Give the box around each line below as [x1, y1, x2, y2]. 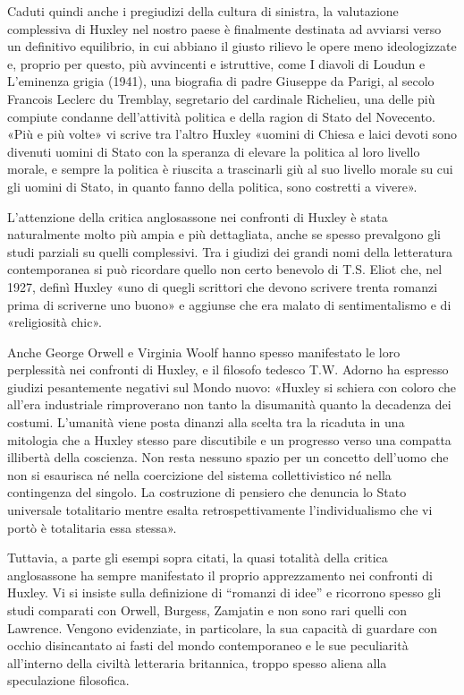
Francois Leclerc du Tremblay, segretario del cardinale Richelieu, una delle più [7, 89, 435, 107]
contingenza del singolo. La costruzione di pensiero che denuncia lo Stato [7, 483, 407, 502]
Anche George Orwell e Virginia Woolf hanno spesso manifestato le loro [7, 342, 401, 361]
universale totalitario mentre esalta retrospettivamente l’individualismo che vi [7, 501, 433, 519]
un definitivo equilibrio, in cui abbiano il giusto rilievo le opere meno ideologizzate [7, 37, 457, 56]
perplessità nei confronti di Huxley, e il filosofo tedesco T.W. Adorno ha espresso [7, 360, 449, 379]
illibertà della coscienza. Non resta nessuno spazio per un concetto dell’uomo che [7, 448, 449, 467]
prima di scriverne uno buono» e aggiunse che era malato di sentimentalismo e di [7, 295, 451, 313]
